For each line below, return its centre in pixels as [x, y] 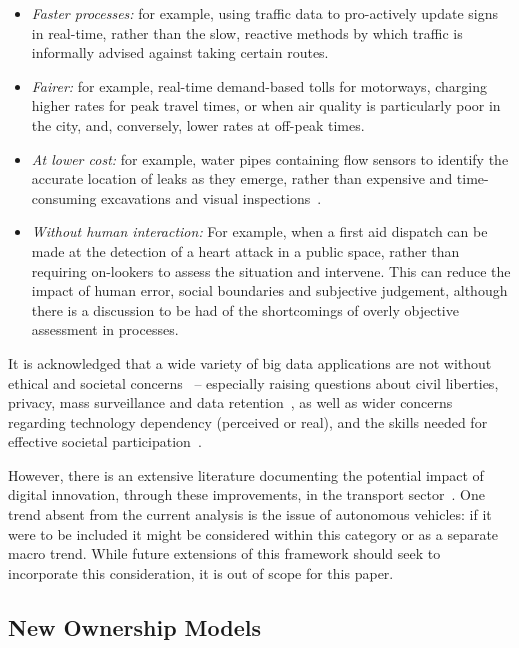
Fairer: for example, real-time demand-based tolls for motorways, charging [259, 85]
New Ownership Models [135, 626]
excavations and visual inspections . [211, 197]
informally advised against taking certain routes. [180, 52]
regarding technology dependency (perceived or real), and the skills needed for [248, 421]
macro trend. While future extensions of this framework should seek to [224, 553]
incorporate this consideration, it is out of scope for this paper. [201, 572]
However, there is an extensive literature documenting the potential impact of [246, 474]
